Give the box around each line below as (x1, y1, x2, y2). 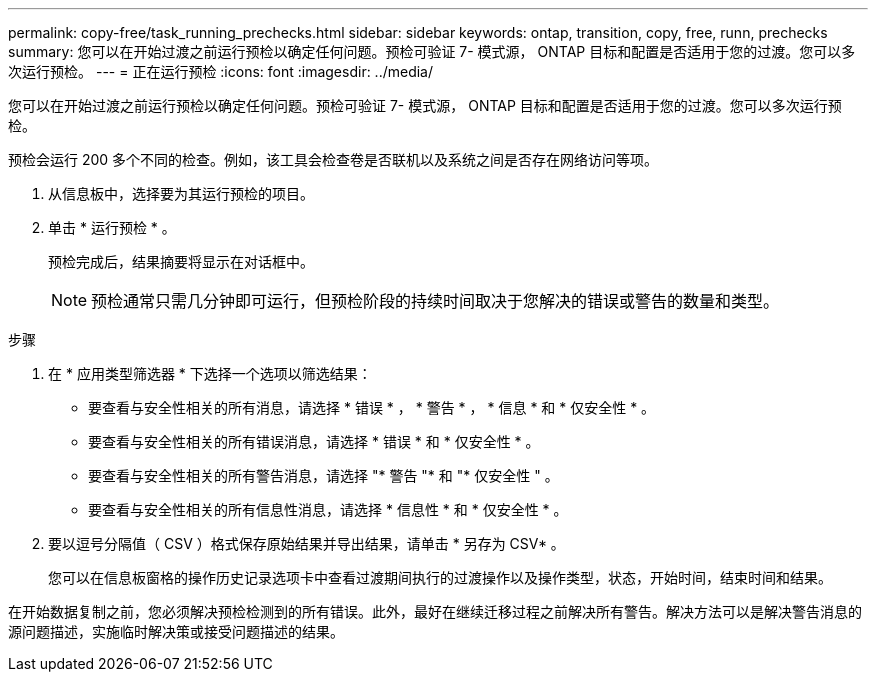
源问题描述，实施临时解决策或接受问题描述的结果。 (8, 623, 344, 640)
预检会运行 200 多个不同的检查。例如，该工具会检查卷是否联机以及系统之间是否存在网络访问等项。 (8, 151, 659, 168)
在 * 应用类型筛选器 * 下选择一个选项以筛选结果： (48, 365, 372, 382)
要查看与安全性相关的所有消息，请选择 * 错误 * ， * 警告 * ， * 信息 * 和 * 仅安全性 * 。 (88, 399, 656, 416)
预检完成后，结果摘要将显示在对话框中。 (48, 253, 314, 270)
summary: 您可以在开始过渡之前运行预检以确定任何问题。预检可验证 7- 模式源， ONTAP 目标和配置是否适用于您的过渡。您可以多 (8, 43, 856, 60)
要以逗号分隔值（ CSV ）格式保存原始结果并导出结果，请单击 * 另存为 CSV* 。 (48, 535, 565, 552)
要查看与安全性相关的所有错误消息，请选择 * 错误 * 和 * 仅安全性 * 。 (88, 433, 540, 450)
